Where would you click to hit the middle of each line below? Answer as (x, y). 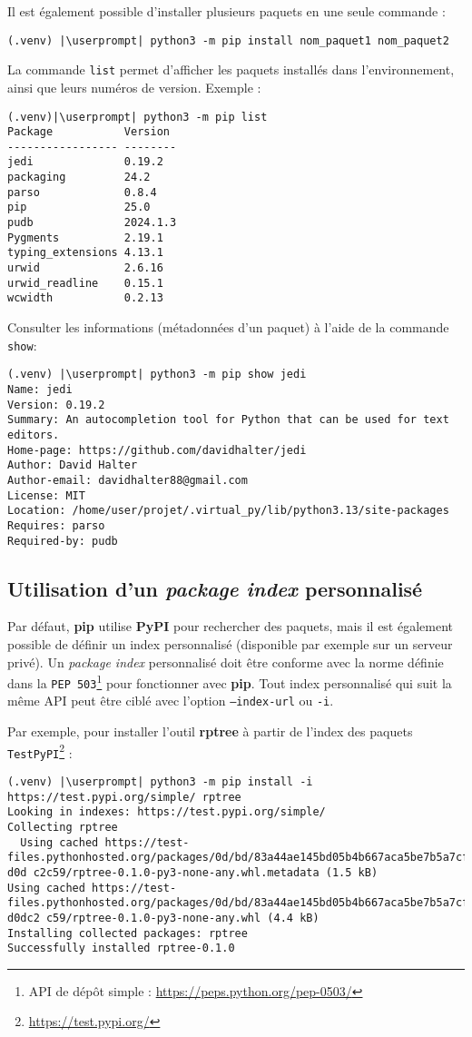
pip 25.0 (79, 207)
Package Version (88, 132)
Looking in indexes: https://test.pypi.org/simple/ (167, 812)
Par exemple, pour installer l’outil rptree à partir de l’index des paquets (210, 731)
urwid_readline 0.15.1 (85, 283)
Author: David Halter (73, 465)
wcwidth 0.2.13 (85, 298)
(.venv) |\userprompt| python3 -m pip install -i (160, 782)
